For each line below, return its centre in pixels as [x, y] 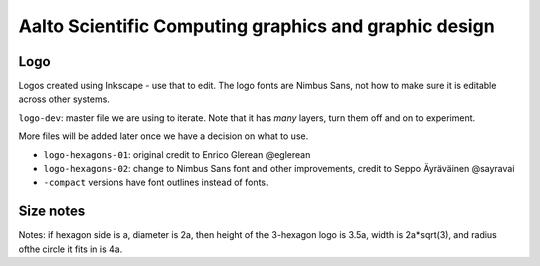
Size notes [52, 211]
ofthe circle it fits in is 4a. [70, 249]
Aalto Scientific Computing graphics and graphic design [256, 26]
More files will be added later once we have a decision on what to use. [163, 136]
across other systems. [64, 99]
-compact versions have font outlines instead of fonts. [156, 182]
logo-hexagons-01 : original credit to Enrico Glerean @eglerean [177, 154]
